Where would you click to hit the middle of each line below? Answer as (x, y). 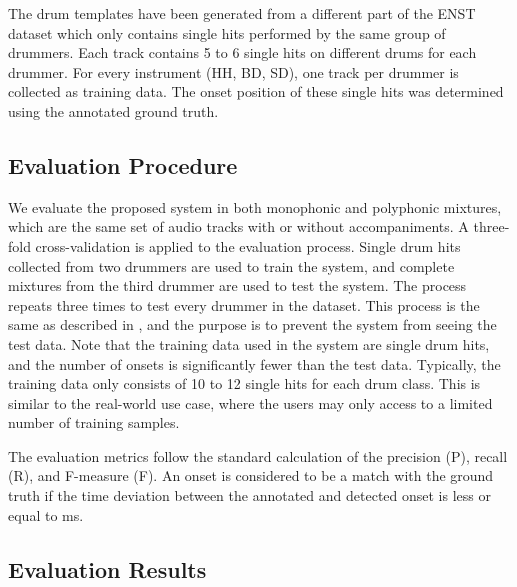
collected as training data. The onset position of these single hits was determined (256, 91)
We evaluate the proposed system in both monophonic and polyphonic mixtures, (255, 206)
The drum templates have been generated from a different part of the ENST (242, 13)
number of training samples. (94, 422)
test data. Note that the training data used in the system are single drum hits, (249, 343)
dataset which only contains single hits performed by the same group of (227, 32)
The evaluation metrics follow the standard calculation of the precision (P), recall (258, 455)
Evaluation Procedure (123, 164)
